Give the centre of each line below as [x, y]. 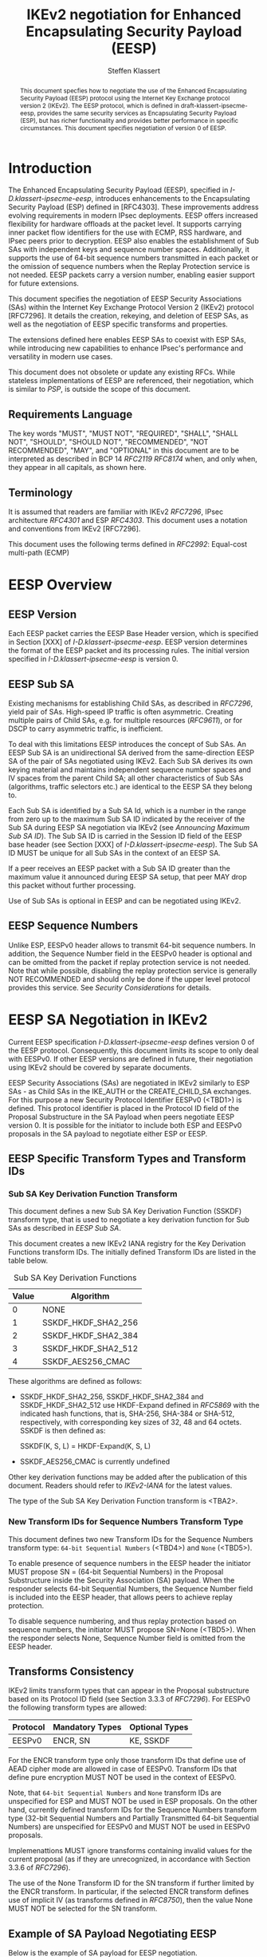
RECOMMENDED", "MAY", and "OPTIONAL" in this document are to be [124, 451]
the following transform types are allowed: [78, 1708]
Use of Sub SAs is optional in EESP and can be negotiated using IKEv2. [125, 900]
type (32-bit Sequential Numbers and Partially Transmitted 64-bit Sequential [133, 1818]
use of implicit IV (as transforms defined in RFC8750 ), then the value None [131, 1900]
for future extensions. [44, 283]
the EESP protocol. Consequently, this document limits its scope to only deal [133, 1050]
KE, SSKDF [150, 1741]
